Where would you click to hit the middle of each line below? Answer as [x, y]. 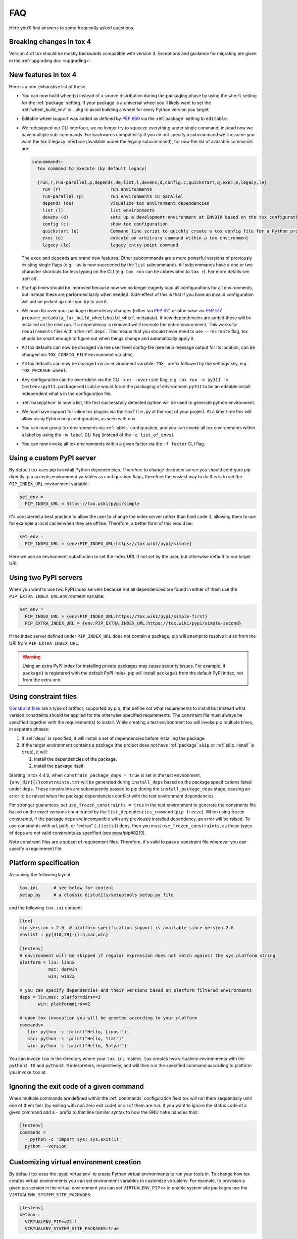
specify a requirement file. [36, 849]
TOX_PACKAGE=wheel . [45, 370]
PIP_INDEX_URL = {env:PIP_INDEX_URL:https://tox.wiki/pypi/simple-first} [116, 616]
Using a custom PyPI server [53, 458]
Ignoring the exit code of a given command [76, 1087]
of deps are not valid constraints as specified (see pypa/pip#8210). [77, 833]
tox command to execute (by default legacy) [92, 169]
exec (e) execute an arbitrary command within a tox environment [146, 238]
